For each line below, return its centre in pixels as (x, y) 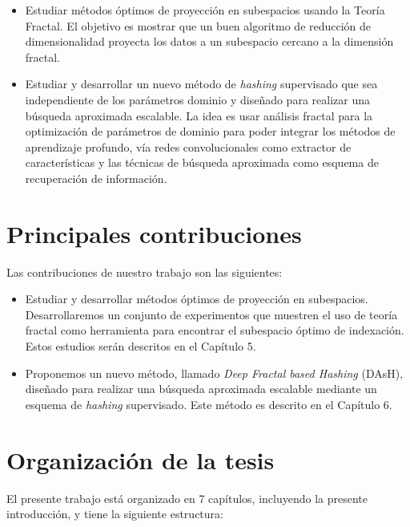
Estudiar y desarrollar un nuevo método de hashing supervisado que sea (201, 84)
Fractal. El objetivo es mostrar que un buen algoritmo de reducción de (198, 25)
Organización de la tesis (141, 459)
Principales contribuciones (154, 233)
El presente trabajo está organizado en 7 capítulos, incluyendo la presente (187, 498)
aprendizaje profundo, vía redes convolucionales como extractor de (188, 146)
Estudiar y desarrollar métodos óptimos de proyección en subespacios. (197, 299)
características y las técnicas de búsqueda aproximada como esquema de (202, 162)
